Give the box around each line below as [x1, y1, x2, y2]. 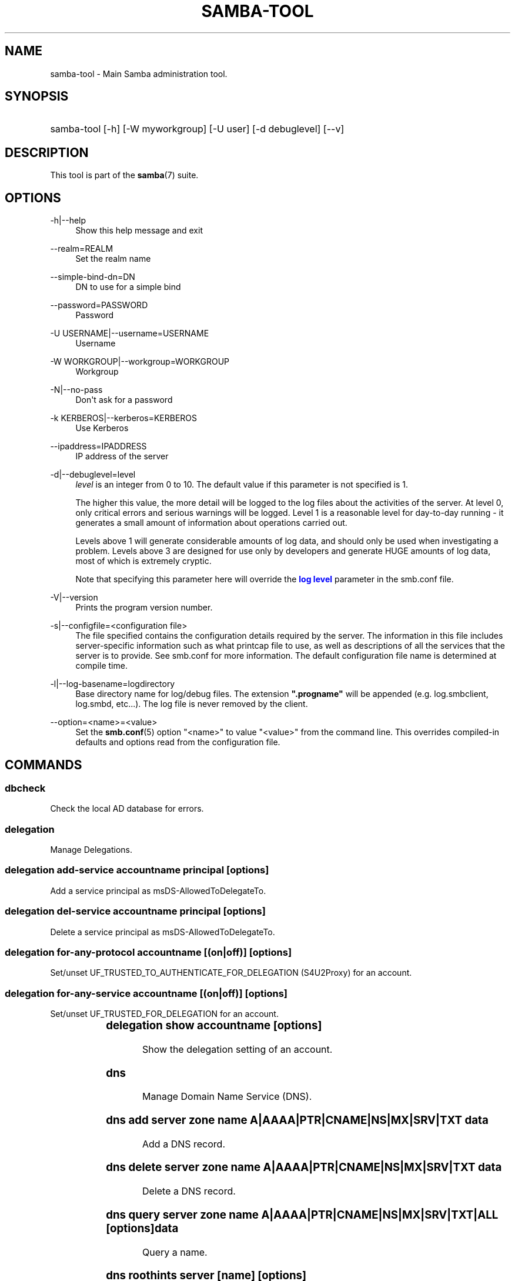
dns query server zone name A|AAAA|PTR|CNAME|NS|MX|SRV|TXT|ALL [106, 1207, 499, 1222]
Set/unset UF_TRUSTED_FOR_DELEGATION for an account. [50, 1009, 279, 1019]
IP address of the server [75, 451, 169, 462]
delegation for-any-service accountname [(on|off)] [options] [5, 987, 287, 999]
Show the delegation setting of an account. [142, 1043, 333, 1055]
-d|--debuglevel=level [50, 469, 136, 480]
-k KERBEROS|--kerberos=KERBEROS [50, 413, 198, 423]
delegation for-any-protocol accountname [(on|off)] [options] [5, 946, 292, 958]
